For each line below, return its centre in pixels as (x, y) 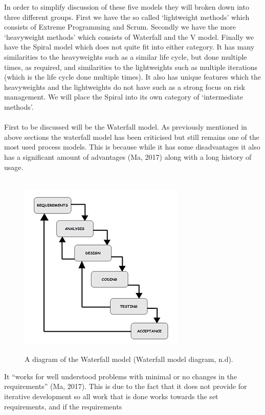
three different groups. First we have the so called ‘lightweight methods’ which (127, 17)
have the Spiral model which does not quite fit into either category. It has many (129, 47)
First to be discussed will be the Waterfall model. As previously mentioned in (126, 127)
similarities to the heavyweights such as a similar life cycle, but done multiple (126, 56)
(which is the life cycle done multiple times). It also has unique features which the (133, 77)
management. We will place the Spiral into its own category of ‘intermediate (124, 97)
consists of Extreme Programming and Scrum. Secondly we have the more (120, 27)
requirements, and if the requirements (63, 406)
